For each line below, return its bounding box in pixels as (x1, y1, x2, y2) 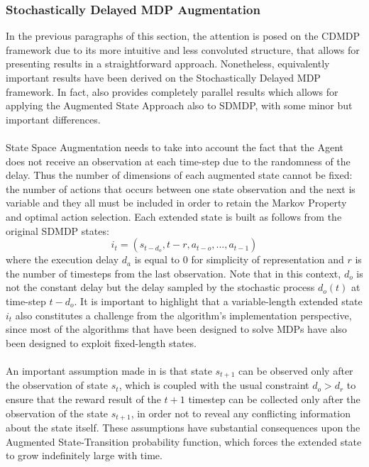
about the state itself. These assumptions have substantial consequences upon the (6, 419, 360, 434)
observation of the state (6, 405, 109, 420)
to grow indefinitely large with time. (6, 448, 163, 463)
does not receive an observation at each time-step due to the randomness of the (6, 153, 351, 168)
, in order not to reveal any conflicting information (131, 405, 351, 420)
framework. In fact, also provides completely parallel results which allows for (6, 84, 338, 99)
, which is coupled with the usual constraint (119, 378, 309, 392)
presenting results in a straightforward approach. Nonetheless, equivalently (6, 56, 330, 71)
